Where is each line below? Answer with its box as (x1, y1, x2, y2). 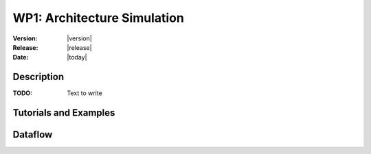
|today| (67, 53, 87, 62)
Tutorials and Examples (12, 107, 115, 119)
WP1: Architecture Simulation (12, 10, 185, 25)
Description (12, 71, 65, 83)
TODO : (12, 89, 33, 97)
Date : (12, 53, 29, 62)
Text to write (67, 89, 102, 97)
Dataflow (12, 129, 53, 140)
